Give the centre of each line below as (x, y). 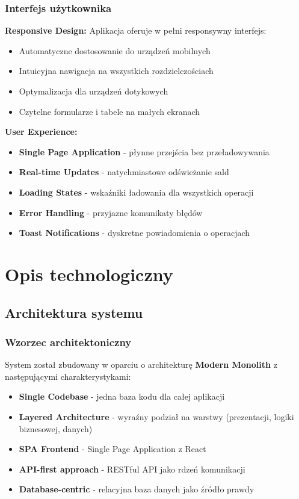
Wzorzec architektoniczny (68, 342)
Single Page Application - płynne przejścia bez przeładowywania (144, 151)
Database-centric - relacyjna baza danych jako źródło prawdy (137, 489)
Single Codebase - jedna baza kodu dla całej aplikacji (122, 396)
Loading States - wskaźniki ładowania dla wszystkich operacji (136, 192)
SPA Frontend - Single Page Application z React (113, 449)
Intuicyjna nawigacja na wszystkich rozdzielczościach (116, 71)
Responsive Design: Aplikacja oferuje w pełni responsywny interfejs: (136, 30)
